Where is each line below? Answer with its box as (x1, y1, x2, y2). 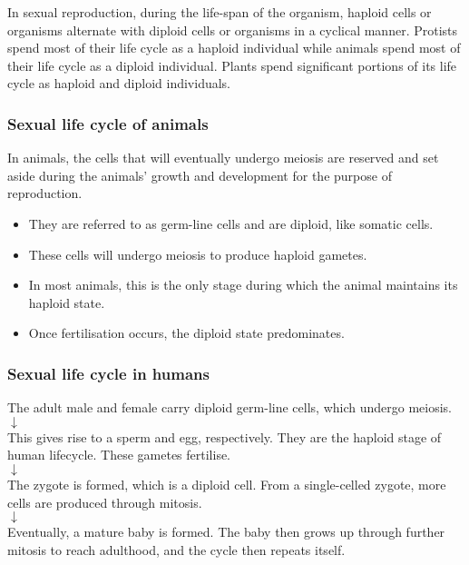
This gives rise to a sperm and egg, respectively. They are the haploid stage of (7, 427, 442, 446)
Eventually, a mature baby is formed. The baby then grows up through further (7, 522, 445, 541)
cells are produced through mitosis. (7, 492, 202, 511)
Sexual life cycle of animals (7, 112, 209, 134)
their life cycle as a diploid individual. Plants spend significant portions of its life (7, 55, 457, 74)
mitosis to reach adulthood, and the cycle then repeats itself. (7, 540, 346, 559)
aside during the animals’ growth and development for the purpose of (7, 165, 392, 184)
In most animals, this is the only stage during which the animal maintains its (28, 275, 458, 294)
